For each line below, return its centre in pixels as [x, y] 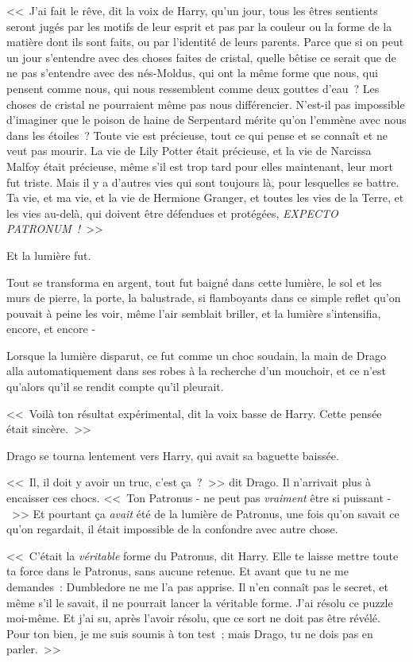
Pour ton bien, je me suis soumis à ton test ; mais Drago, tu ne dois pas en [190, 633]
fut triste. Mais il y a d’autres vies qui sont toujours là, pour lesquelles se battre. [203, 182]
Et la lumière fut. [49, 255]
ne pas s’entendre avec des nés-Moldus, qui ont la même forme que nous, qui [192, 73]
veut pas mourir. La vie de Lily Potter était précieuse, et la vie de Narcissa [189, 151]
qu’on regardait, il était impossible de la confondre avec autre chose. [172, 529]
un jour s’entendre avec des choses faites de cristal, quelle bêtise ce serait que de [201, 57]
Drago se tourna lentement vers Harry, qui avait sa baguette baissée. [173, 455]
